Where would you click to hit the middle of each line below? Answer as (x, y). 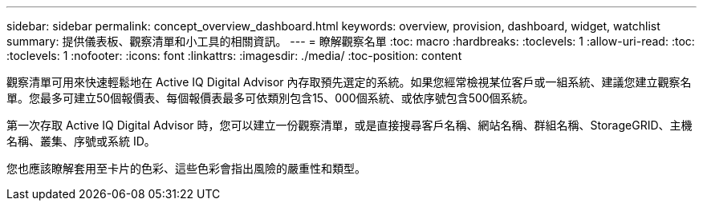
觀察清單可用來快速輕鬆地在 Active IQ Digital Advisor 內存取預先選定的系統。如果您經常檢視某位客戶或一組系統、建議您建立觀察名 (349, 82)
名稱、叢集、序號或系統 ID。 (81, 141)
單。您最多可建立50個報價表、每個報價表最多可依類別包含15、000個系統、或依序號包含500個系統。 (270, 98)
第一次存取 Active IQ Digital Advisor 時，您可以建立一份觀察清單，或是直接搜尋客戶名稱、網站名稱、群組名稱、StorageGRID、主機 (349, 125)
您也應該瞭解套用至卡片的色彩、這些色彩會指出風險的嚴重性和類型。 (186, 168)
